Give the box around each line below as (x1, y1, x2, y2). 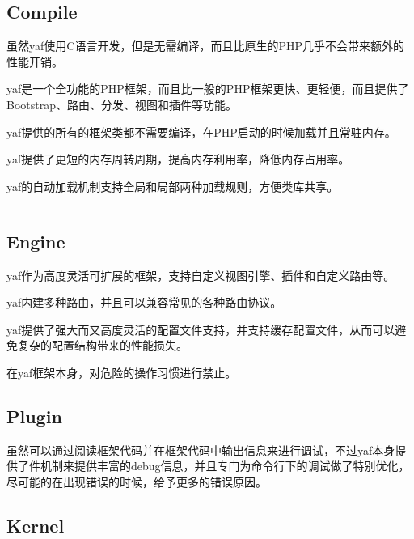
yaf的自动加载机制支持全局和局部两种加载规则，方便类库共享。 (6, 177, 339, 194)
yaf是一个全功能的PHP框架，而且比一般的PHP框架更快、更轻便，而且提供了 (6, 80, 409, 97)
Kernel (6, 512, 65, 537)
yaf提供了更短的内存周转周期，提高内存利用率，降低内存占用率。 (6, 151, 350, 168)
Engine (6, 228, 65, 253)
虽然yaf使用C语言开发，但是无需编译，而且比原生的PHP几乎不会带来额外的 (6, 37, 404, 54)
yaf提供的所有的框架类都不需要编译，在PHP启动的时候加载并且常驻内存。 (6, 123, 396, 140)
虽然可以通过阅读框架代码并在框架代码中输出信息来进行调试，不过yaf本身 (6, 441, 395, 458)
